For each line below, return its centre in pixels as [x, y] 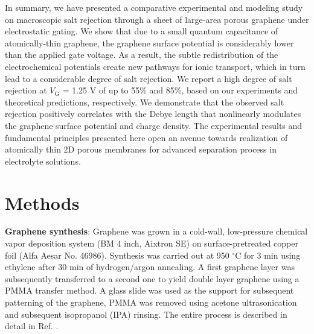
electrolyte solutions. [43, 161]
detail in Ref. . [32, 326]
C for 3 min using [268, 255]
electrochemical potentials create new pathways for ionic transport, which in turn [155, 66]
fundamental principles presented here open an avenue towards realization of [146, 137]
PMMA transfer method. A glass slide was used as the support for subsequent [149, 290]
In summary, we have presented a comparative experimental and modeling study [154, 7]
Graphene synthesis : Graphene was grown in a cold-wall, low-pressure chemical [156, 231]
